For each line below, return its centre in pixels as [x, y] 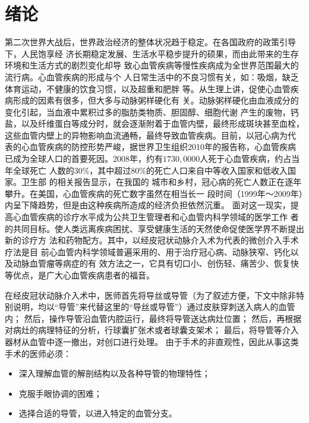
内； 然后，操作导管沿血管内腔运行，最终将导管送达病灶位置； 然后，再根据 [153, 318]
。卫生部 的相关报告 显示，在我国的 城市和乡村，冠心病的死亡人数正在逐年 [157, 182]
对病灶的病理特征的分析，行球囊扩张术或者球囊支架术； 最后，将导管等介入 [152, 330]
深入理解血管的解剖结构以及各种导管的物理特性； [114, 373]
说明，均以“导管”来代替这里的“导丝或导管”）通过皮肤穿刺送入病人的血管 [154, 307]
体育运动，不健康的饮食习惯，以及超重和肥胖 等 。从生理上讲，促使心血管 [148, 88]
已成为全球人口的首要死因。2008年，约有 [84, 159]
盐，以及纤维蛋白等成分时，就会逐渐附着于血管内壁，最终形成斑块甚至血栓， [154, 123]
